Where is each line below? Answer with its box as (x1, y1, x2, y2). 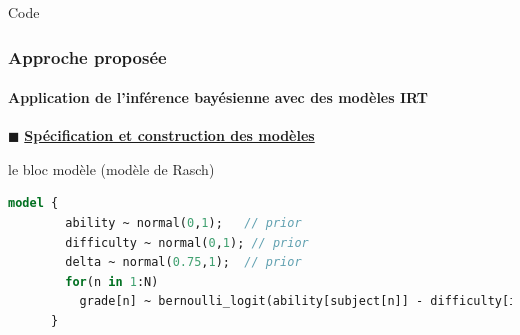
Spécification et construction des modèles (24, 125, 315, 146)
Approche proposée (8, 44, 167, 69)
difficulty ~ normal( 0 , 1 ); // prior (65, 235, 309, 250)
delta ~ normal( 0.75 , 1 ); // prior (65, 255, 302, 270)
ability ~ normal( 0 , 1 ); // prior (65, 216, 302, 231)
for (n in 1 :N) (65, 274, 159, 289)
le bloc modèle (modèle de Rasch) (8, 158, 215, 179)
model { (8, 196, 59, 211)
